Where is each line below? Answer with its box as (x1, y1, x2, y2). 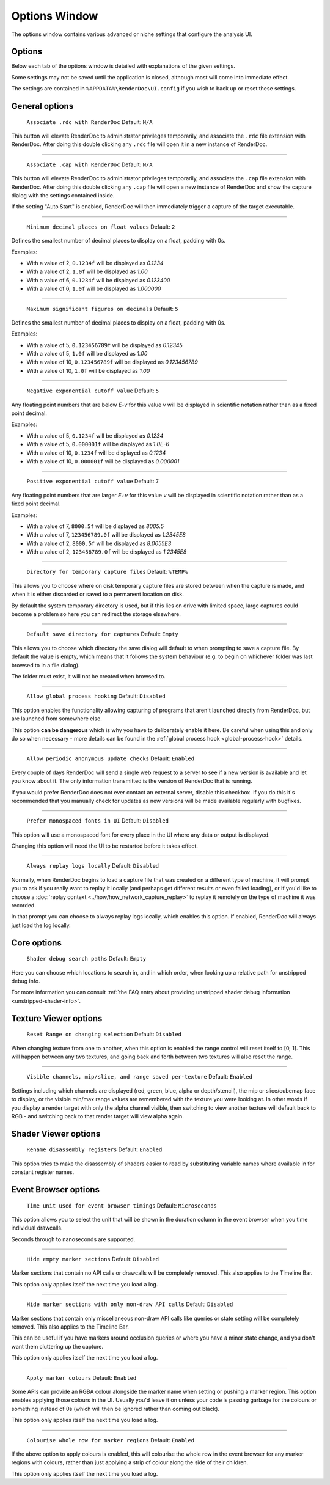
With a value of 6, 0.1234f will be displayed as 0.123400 (26, 276, 170, 284)
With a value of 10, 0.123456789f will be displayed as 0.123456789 (26, 358, 198, 366)
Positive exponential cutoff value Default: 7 (26, 477, 159, 485)
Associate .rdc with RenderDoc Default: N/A (26, 118, 153, 125)
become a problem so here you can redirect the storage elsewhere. (11, 610, 182, 618)
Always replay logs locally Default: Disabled (26, 862, 159, 870)
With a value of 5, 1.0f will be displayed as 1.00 (26, 350, 148, 358)
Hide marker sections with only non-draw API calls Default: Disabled (26, 1300, 233, 1308)
